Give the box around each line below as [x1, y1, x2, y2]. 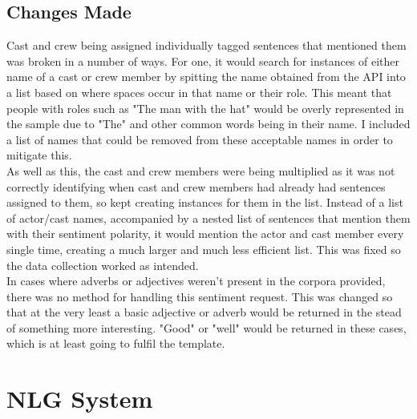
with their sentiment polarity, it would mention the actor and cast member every [6, 225, 404, 242]
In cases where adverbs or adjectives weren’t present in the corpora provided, [6, 272, 386, 289]
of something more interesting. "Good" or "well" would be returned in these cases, [6, 319, 407, 336]
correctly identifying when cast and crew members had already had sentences [6, 178, 386, 195]
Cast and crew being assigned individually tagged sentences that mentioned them [6, 37, 407, 54]
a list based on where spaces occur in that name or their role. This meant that [6, 83, 392, 100]
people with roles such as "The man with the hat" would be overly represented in [6, 99, 404, 116]
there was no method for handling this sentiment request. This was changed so [6, 288, 393, 304]
